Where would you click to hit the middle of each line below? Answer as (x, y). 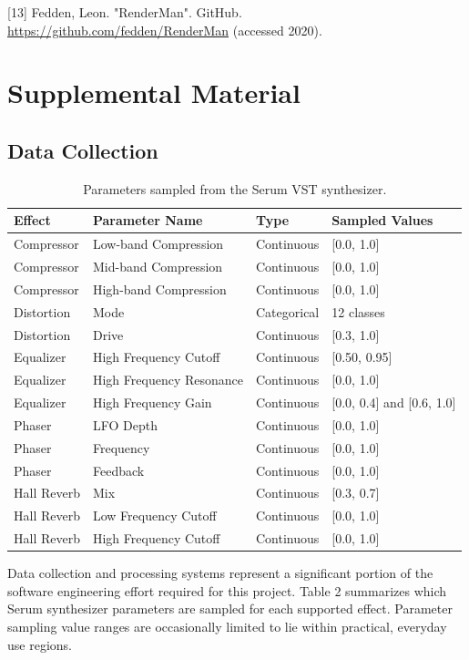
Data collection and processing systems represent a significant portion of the (220, 573)
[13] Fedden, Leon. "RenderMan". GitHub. (125, 12)
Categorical (287, 311)
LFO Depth (125, 424)
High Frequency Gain (152, 402)
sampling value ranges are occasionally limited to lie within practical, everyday (227, 627)
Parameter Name (148, 220)
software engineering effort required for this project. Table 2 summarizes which (227, 590)
